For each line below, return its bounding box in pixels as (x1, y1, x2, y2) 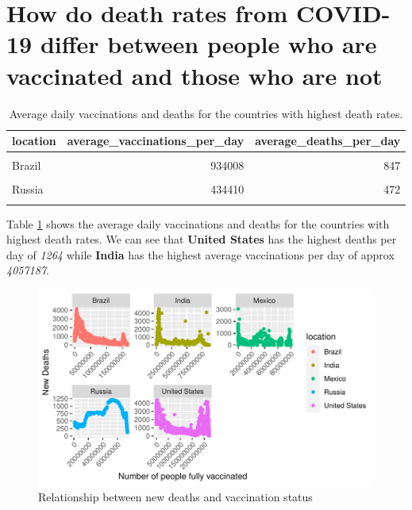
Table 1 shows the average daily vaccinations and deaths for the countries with (6, 215, 390, 232)
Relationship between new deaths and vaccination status (38, 488, 313, 504)
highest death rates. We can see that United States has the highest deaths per (6, 231, 397, 247)
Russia (12, 181, 44, 197)
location (12, 132, 56, 149)
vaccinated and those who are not (6, 59, 383, 91)
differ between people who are (40, 28, 377, 60)
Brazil (12, 157, 41, 174)
